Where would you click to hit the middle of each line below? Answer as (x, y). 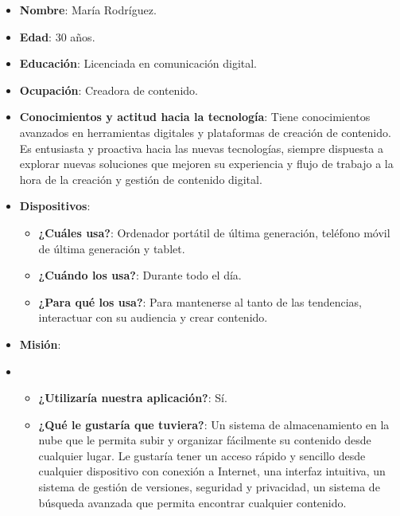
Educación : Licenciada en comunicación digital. (138, 63)
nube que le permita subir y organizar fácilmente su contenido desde (205, 440)
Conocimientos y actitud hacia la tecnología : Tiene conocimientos (195, 117)
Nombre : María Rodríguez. (88, 10)
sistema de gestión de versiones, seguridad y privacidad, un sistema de (209, 487)
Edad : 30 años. (57, 36)
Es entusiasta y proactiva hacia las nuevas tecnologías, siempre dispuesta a (201, 148)
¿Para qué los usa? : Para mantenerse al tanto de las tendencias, (200, 301)
